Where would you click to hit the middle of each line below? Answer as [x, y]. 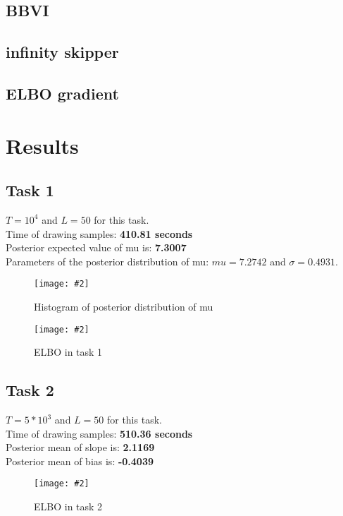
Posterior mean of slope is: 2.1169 [80, 447]
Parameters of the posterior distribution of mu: [107, 261]
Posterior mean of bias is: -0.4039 [80, 461]
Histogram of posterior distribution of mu [124, 306]
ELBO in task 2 [68, 506]
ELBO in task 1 [68, 352]
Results [42, 145]
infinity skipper [62, 52]
